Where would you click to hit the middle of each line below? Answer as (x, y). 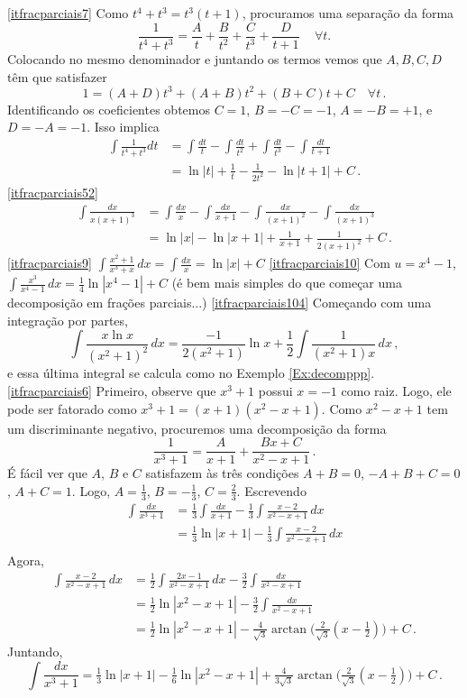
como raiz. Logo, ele (396, 391)
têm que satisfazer (57, 76)
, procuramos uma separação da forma (348, 13)
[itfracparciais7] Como (68, 13)
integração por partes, (68, 320)
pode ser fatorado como (72, 408)
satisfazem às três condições (222, 473)
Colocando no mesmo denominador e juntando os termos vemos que (195, 59)
